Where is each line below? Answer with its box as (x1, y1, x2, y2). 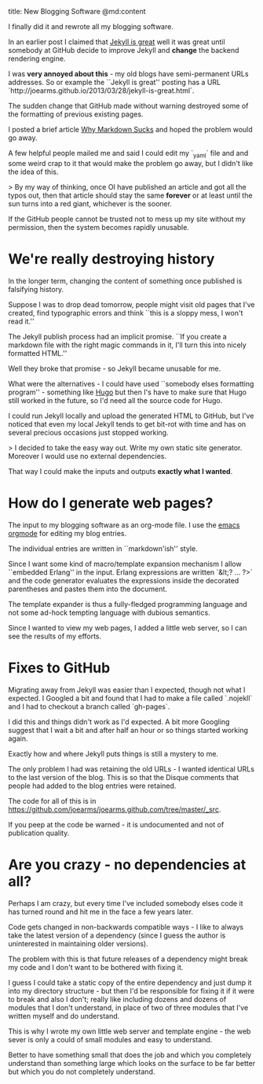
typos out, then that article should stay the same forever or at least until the (8, 191, 253, 200)
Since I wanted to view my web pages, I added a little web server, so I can (8, 623, 247, 632)
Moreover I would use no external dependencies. (8, 451, 167, 461)
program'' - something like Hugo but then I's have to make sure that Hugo (8, 387, 247, 397)
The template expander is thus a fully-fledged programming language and (8, 599, 247, 609)
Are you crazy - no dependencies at (8, 856, 247, 873)
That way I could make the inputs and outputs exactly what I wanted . (8, 466, 233, 475)
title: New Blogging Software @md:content (8, 7, 147, 16)
